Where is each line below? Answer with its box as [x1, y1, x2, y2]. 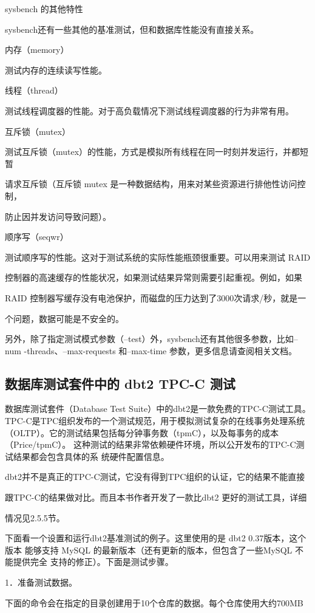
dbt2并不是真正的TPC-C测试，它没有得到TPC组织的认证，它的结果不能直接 [5, 470, 305, 483]
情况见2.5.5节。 [5, 511, 65, 524]
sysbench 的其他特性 [5, 2, 83, 15]
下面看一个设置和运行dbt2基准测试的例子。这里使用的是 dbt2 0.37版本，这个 [5, 532, 307, 544]
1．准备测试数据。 [5, 576, 77, 589]
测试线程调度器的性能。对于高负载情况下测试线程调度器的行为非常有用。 [5, 104, 294, 117]
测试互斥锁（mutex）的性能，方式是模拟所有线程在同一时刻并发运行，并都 [5, 145, 300, 158]
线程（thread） [5, 84, 63, 97]
